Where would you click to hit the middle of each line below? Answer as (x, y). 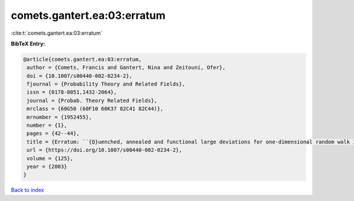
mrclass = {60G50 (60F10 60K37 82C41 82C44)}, (95, 109)
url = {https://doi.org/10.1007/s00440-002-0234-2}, (104, 150)
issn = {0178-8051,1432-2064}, (72, 92)
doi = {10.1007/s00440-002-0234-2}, (80, 76)
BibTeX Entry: (28, 44)
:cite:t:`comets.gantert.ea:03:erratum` (57, 33)
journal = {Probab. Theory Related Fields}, (92, 100)
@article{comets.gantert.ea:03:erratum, (82, 59)
